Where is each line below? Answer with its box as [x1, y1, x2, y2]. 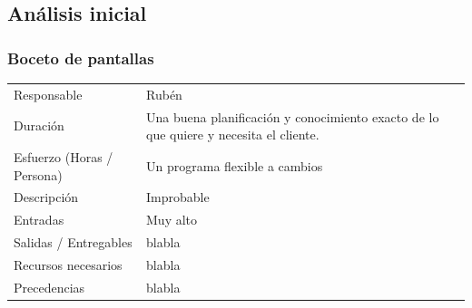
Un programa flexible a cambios [146, 156, 323, 175]
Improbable [146, 188, 210, 207]
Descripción [14, 188, 79, 207]
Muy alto [146, 210, 198, 229]
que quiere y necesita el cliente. [146, 125, 320, 144]
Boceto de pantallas [7, 46, 154, 69]
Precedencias [14, 277, 85, 296]
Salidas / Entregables [14, 233, 133, 252]
